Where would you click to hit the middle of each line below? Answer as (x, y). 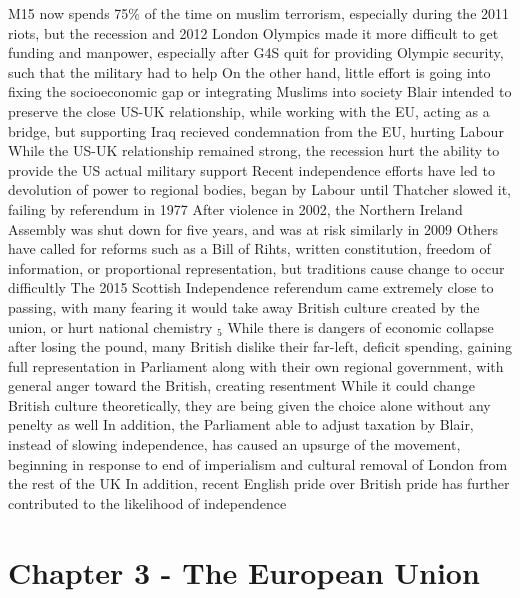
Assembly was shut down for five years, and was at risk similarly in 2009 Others (253, 228)
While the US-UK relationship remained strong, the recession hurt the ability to (254, 150)
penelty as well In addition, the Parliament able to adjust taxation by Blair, (241, 424)
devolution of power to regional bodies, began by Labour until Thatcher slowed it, (259, 189)
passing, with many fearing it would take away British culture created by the (244, 306)
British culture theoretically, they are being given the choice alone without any (249, 404)
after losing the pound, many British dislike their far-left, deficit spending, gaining (260, 346)
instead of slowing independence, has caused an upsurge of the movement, (234, 444)
